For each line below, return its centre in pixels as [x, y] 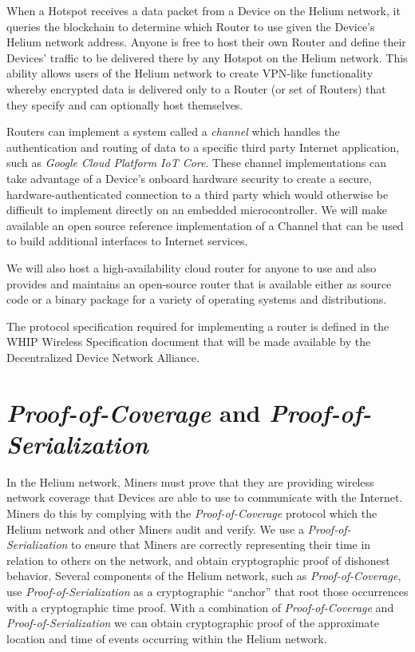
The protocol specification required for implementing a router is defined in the [198, 326]
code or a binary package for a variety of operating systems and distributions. [197, 299]
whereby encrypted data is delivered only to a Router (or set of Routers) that [196, 88]
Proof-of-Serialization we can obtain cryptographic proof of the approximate [193, 623]
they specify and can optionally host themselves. [125, 104]
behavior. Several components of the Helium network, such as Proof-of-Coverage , [204, 576]
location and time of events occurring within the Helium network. [167, 638]
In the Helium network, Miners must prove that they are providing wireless [190, 481]
